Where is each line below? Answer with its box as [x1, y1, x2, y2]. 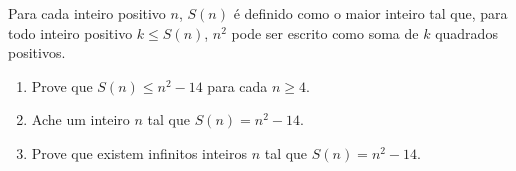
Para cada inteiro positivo [8, 3, 166, 23]
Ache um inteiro [31, 109, 130, 130]
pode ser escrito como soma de [231, 22, 419, 43]
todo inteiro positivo [8, 22, 133, 43]
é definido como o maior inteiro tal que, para [233, 3, 508, 23]
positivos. [8, 42, 66, 63]
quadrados [435, 22, 498, 43]
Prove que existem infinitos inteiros [31, 142, 247, 163]
